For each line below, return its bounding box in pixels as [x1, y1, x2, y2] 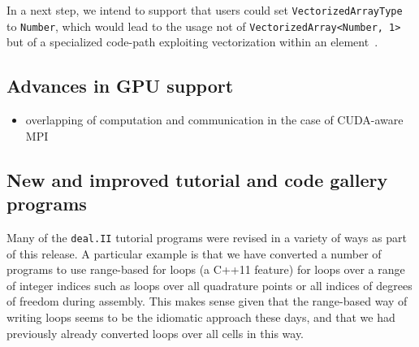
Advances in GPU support [6, 73, 234, 98]
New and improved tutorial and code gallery [6, 167, 388, 192]
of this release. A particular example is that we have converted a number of [6, 245, 382, 262]
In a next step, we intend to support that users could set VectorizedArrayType [6, 2, 403, 18]
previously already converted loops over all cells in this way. [6, 324, 305, 341]
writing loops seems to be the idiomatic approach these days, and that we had [6, 308, 395, 325]
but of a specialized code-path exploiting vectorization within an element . [6, 33, 378, 50]
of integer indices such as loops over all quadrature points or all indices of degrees [6, 276, 413, 293]
